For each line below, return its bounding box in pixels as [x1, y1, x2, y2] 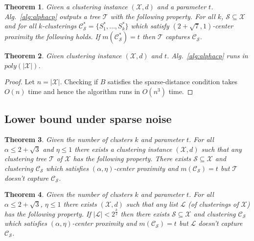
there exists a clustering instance [74, 144, 172, 154]
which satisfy [131, 21, 169, 31]
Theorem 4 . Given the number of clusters [4, 189, 133, 199]
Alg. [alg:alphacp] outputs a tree [4, 11, 100, 21]
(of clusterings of [188, 198, 239, 209]
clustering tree [4, 153, 46, 164]
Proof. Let [4, 76, 35, 87]
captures [165, 31, 190, 42]
